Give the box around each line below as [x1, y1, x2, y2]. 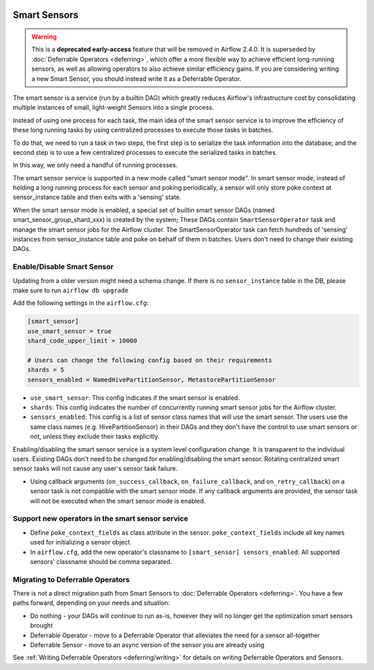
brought [30, 621, 53, 630]
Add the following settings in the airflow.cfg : [12, 299, 149, 307]
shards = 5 [27, 366, 64, 374]
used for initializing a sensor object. [30, 538, 132, 547]
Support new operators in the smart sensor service [12, 514, 188, 524]
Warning [31, 33, 57, 41]
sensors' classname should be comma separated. [30, 557, 172, 565]
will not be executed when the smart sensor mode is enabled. [30, 497, 206, 505]
